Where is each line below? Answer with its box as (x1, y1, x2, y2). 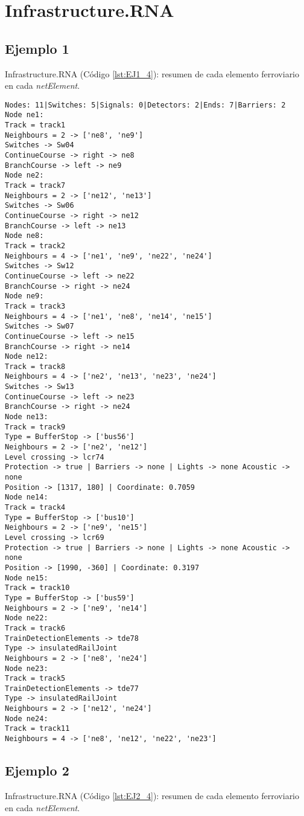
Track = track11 (5, 724, 70, 733)
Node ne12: (5, 352, 48, 361)
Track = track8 (5, 362, 66, 371)
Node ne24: (5, 714, 48, 723)
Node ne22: (5, 614, 48, 623)
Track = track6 (5, 623, 66, 632)
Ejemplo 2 (5, 761, 69, 780)
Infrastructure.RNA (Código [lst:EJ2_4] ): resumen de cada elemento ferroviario (5, 789, 300, 802)
